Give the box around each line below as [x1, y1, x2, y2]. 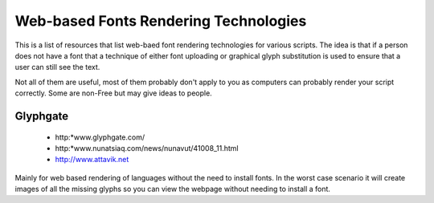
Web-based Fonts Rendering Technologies [14, 12, 307, 30]
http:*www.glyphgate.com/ [55, 132, 145, 142]
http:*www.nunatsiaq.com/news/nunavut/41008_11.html [55, 143, 239, 152]
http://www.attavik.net [55, 155, 129, 164]
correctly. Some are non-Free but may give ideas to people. [14, 88, 212, 98]
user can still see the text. [14, 63, 100, 72]
